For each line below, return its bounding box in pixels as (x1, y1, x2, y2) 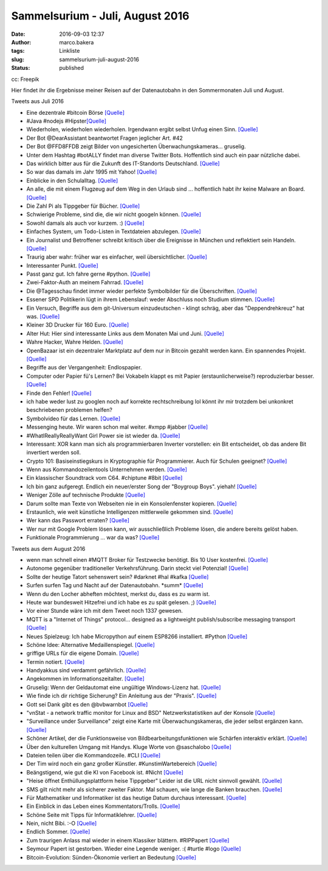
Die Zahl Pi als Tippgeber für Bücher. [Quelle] (26, 202, 140, 210)
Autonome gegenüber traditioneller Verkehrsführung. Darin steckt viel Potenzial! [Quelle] (26, 565, 249, 572)
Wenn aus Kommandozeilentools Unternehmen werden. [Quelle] (26, 466, 188, 473)
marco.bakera (59, 38, 94, 46)
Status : (11, 64, 30, 72)
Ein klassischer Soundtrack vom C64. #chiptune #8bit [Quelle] (26, 474, 183, 482)
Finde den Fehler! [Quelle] (26, 389, 92, 397)
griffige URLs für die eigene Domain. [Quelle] (26, 650, 139, 657)
